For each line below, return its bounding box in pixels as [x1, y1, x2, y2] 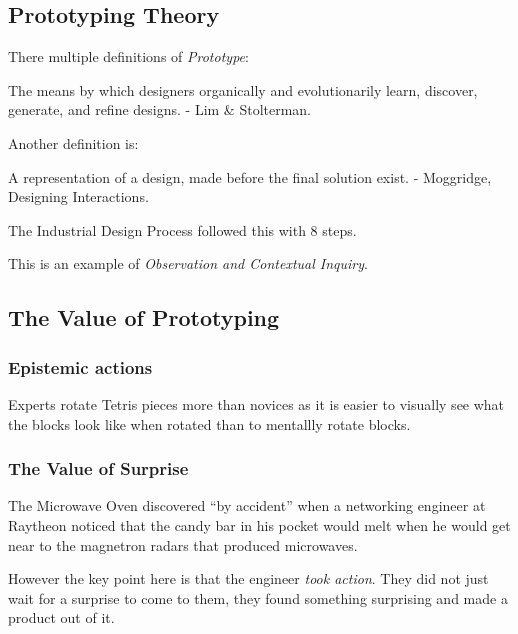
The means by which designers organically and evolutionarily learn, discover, [8, 79, 478, 100]
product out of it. [8, 607, 115, 628]
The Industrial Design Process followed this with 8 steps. [8, 219, 357, 240]
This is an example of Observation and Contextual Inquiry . [8, 253, 368, 274]
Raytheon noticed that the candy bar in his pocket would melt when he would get [8, 514, 511, 535]
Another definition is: [8, 132, 139, 153]
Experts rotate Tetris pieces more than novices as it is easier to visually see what [8, 393, 505, 414]
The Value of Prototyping [8, 302, 280, 333]
